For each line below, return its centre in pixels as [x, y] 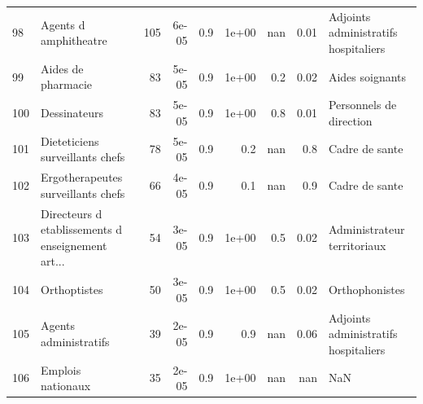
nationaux [66, 386]
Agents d [63, 24]
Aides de [62, 68]
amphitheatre [74, 40]
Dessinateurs [72, 113]
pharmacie [67, 84]
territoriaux [357, 245]
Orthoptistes [72, 289]
